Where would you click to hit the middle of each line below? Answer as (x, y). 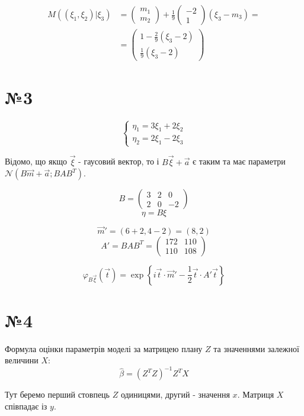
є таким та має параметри (239, 161)
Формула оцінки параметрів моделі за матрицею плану (104, 348)
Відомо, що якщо (36, 161)
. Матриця (256, 394)
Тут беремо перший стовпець (57, 394)
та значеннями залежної (256, 348)
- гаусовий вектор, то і (119, 161)
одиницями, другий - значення (175, 394)
